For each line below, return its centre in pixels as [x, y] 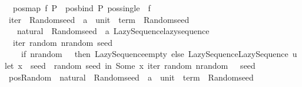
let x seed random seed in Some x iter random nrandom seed [130, 65]
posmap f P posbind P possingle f [82, 8]
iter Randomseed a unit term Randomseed [99, 19]
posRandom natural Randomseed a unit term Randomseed [131, 77]
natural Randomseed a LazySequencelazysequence [113, 31]
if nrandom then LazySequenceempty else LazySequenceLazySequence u [159, 54]
